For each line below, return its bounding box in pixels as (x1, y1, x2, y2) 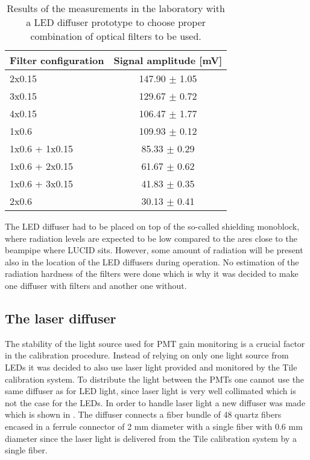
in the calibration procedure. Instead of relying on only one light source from (5, 349, 289, 361)
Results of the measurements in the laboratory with (7, 1, 225, 15)
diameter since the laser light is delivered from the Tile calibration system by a (5, 432, 297, 444)
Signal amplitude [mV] (113, 53, 223, 67)
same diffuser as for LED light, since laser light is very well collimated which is (5, 384, 296, 397)
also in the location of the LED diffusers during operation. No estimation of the (5, 255, 299, 268)
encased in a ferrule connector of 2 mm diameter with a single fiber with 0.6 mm (5, 420, 303, 432)
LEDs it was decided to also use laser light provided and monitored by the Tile (5, 360, 297, 373)
